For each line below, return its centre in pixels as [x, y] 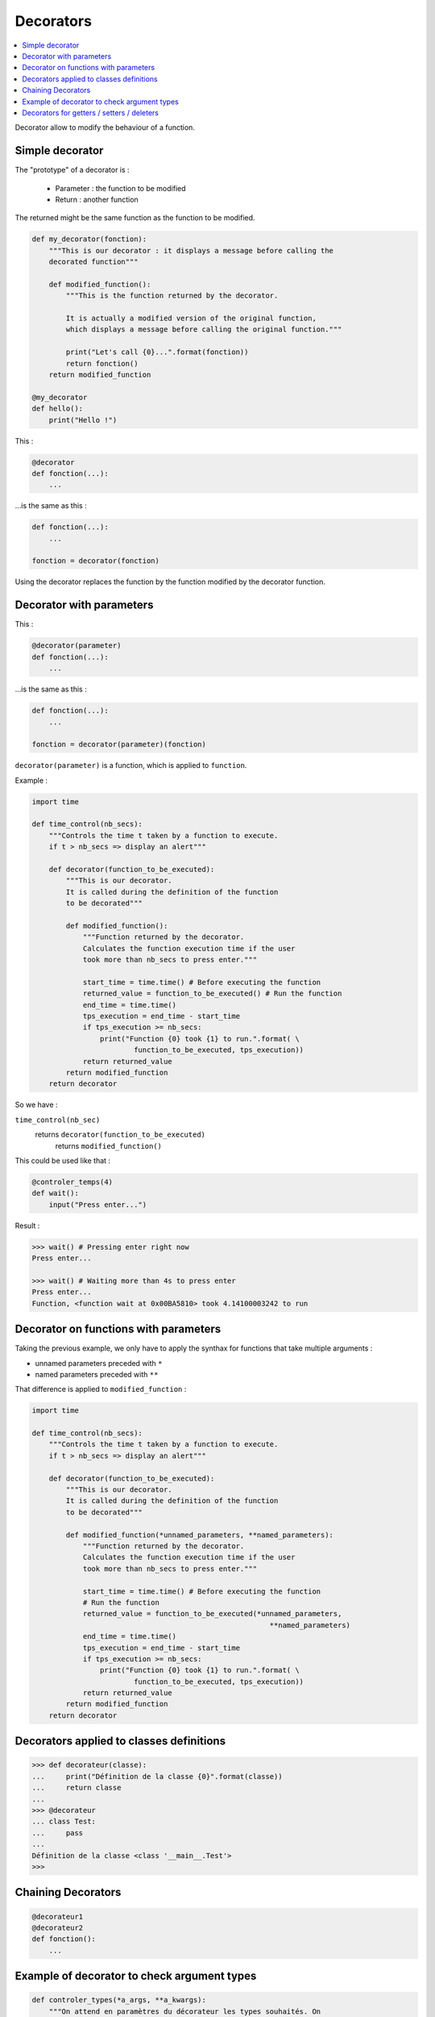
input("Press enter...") [98, 1205]
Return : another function [97, 199]
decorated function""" [93, 262]
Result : [27, 1226]
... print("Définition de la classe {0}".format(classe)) [157, 1776]
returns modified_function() [109, 1146]
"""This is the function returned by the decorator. [172, 296]
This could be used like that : [63, 1160]
